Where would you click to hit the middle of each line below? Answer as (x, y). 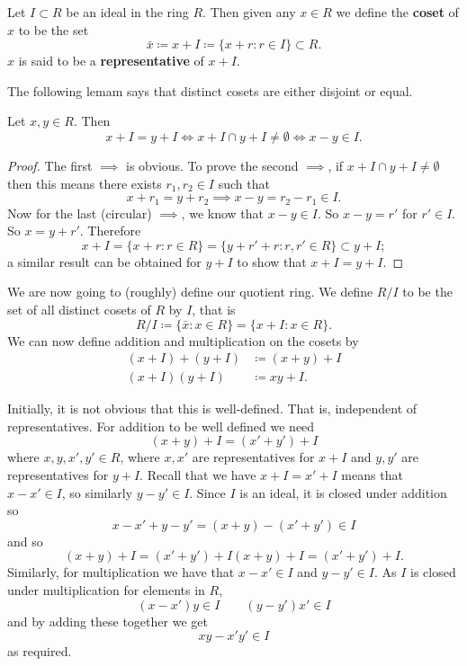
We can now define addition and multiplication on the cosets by (183, 340)
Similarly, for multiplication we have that (121, 572)
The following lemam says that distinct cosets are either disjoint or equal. (210, 90)
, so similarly (97, 492)
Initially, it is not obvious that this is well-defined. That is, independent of (212, 408)
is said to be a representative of (111, 61)
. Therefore (110, 231)
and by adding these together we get (108, 621)
